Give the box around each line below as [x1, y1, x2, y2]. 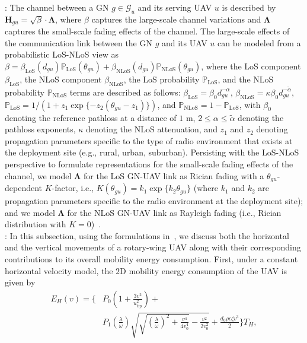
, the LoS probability [123, 73, 200, 85]
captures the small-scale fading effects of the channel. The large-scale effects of [5, 25, 290, 37]
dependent [5, 182, 43, 194]
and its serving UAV [137, 1, 212, 13]
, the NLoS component [20, 73, 102, 85]
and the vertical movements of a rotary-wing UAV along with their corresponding [5, 241, 301, 253]
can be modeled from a [218, 36, 301, 49]
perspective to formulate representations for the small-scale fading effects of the [5, 158, 293, 170]
